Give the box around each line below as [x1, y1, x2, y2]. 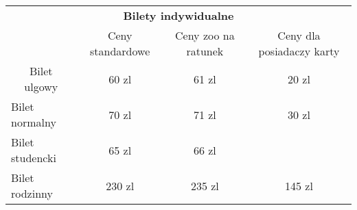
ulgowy [24, 79, 58, 94]
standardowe [90, 43, 150, 59]
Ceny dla [277, 27, 321, 43]
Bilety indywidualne [123, 8, 234, 23]
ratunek [186, 43, 224, 59]
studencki [11, 150, 56, 166]
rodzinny [11, 185, 53, 201]
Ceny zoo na [175, 27, 235, 43]
